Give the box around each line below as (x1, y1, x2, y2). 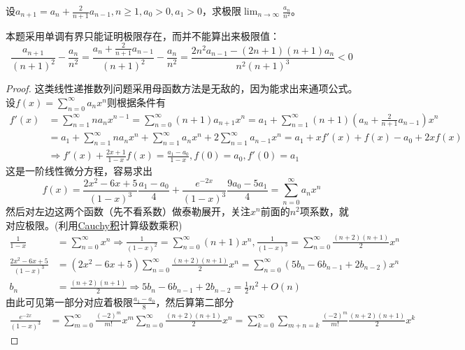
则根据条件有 (106, 94, 166, 109)
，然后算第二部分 (155, 294, 234, 309)
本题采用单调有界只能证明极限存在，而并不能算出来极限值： (6, 28, 280, 43)
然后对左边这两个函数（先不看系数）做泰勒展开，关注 (6, 204, 250, 219)
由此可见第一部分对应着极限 (6, 294, 133, 309)
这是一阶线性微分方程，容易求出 (6, 163, 152, 178)
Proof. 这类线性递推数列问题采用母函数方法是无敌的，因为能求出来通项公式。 (6, 81, 358, 96)
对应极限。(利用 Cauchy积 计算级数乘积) (6, 217, 183, 232)
